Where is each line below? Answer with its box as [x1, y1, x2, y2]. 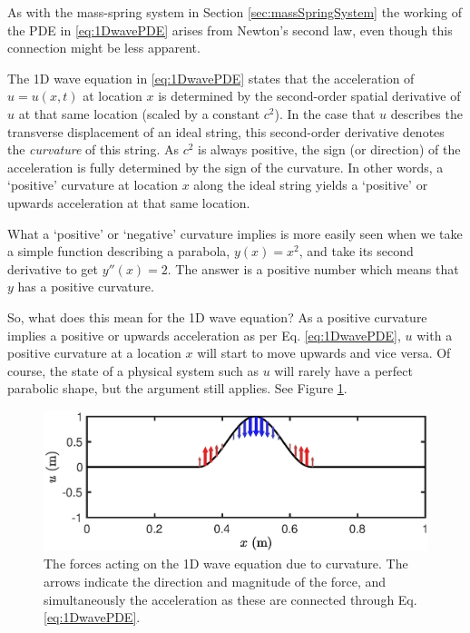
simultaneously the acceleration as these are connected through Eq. [44, 589, 417, 608]
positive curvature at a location [7, 343, 181, 362]
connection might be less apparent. [7, 38, 201, 57]
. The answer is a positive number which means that [167, 259, 459, 278]
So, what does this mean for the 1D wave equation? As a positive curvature [7, 307, 427, 326]
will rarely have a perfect [274, 361, 413, 380]
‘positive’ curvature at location [7, 175, 179, 194]
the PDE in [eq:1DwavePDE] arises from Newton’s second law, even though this [7, 20, 453, 39]
